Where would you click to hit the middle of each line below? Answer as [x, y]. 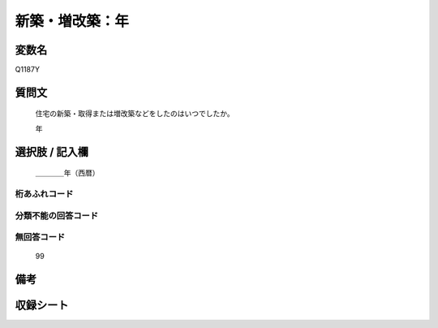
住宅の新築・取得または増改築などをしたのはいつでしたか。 [135, 114]
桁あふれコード [44, 194]
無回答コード [40, 237]
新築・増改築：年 [72, 21]
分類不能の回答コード [57, 215]
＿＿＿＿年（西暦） [67, 173]
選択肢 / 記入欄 [52, 151]
